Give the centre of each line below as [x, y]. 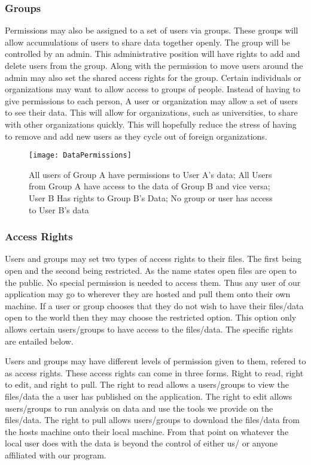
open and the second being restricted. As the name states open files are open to [151, 270]
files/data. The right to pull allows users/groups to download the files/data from [152, 420]
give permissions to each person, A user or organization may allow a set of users [152, 100]
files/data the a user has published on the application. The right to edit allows [149, 396]
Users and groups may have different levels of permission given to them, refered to [155, 361]
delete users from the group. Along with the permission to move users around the [154, 65]
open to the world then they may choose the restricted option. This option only [151, 317]
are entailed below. [39, 341]
